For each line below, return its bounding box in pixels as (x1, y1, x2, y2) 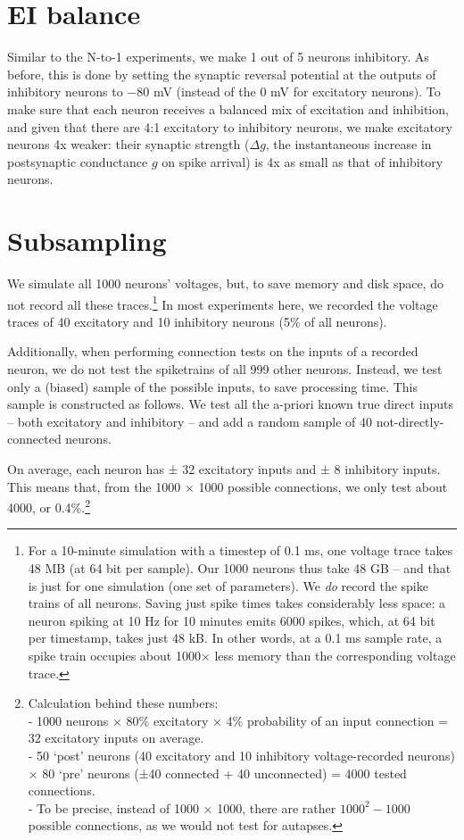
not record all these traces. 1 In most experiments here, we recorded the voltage (7, 292, 438, 313)
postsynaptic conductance (7, 152, 148, 170)
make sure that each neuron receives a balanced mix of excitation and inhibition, (7, 99, 449, 118)
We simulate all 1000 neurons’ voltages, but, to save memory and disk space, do (7, 274, 443, 292)
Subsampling (7, 222, 167, 259)
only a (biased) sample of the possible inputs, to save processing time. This (7, 377, 418, 395)
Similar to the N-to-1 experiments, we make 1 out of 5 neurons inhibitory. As (7, 47, 429, 66)
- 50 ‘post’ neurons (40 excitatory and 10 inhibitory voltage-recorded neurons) (28, 745, 455, 764)
